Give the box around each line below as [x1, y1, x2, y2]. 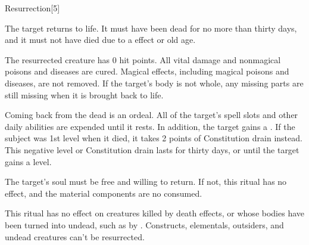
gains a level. [5, 155, 52, 168]
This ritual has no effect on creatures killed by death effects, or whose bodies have [5, 207, 305, 219]
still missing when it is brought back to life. [5, 88, 164, 101]
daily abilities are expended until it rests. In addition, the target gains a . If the [5, 120, 295, 132]
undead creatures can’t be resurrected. [5, 230, 145, 243]
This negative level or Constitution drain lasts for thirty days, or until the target [5, 143, 299, 156]
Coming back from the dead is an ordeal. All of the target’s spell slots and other [5, 108, 298, 121]
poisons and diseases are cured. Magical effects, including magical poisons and [5, 65, 289, 77]
